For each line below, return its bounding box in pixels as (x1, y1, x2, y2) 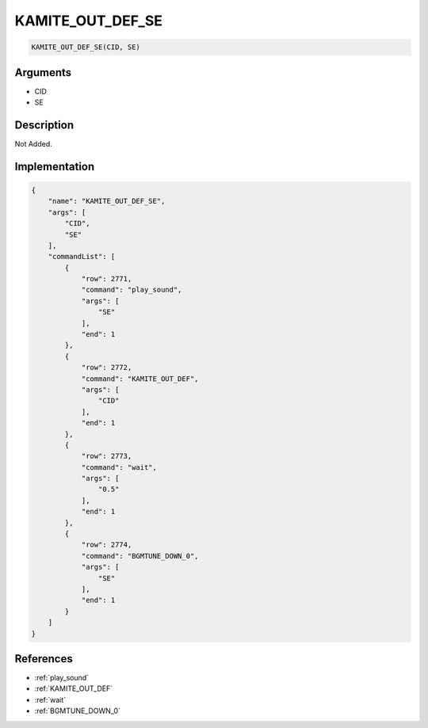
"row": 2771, (81, 274, 132, 284)
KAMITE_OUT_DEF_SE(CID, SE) (31, 43, 140, 51)
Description (14, 118, 75, 131)
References (14, 652, 73, 665)
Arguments (14, 66, 72, 79)
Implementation (14, 159, 95, 173)
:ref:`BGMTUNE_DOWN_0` (34, 706, 120, 716)
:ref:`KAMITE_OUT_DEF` (34, 684, 113, 693)
